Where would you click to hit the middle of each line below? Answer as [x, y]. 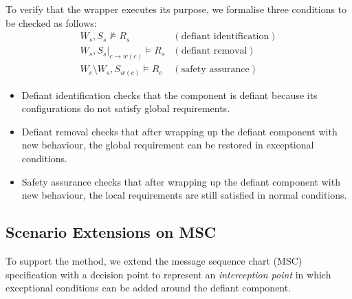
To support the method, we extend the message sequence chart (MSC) [154, 261]
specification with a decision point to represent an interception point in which [168, 274]
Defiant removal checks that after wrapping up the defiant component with [179, 131]
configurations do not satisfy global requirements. [126, 108]
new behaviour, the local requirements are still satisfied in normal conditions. [184, 195]
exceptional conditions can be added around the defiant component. [148, 288]
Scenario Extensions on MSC [111, 232]
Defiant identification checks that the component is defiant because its [169, 95]
